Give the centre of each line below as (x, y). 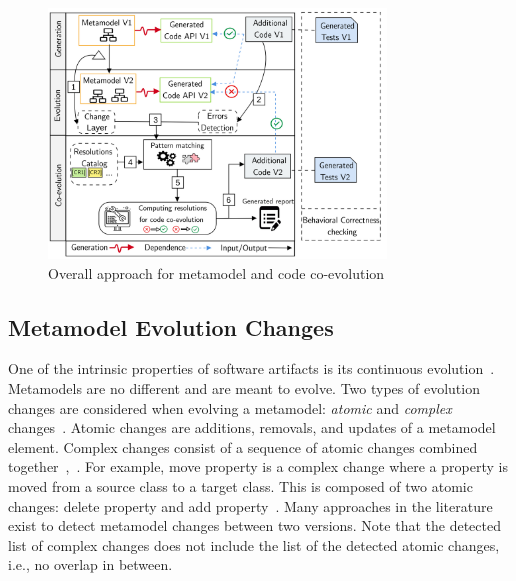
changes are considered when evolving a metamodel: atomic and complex (230, 407)
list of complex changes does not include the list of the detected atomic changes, (254, 544)
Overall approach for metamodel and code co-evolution (216, 272)
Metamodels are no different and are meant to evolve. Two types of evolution (244, 388)
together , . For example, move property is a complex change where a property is (258, 466)
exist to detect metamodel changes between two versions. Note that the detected (254, 525)
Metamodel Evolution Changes (171, 326)
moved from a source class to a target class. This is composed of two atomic (240, 486)
